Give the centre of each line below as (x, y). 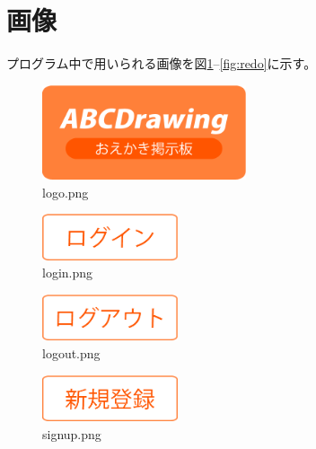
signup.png (72, 433)
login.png (68, 273)
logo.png (66, 192)
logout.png (71, 352)
